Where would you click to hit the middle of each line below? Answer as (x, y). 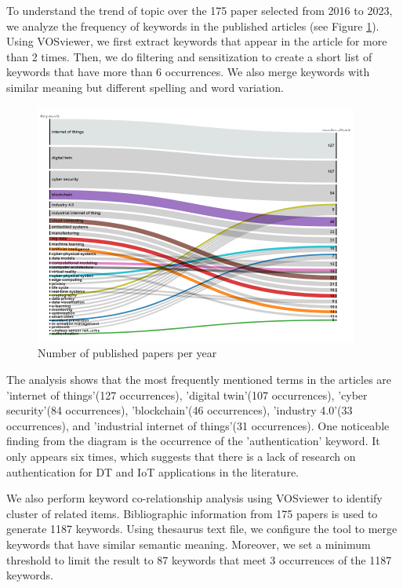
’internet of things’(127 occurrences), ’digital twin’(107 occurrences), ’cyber (187, 394)
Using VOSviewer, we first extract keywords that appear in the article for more (197, 41)
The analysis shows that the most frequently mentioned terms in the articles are (199, 379)
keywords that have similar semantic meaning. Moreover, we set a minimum (189, 544)
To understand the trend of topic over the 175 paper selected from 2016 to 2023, (200, 10)
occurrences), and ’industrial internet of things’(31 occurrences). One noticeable (198, 425)
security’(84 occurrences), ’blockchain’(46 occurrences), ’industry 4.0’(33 (180, 410)
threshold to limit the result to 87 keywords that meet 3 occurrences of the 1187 (199, 559)
